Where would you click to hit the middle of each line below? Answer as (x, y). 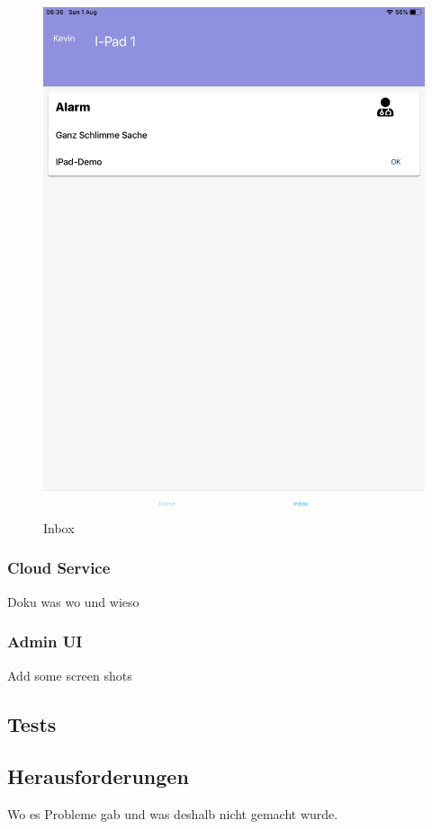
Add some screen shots (70, 675)
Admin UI (45, 642)
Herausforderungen (98, 776)
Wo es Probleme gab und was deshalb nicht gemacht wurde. (173, 814)
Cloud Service (59, 568)
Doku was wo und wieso (73, 601)
